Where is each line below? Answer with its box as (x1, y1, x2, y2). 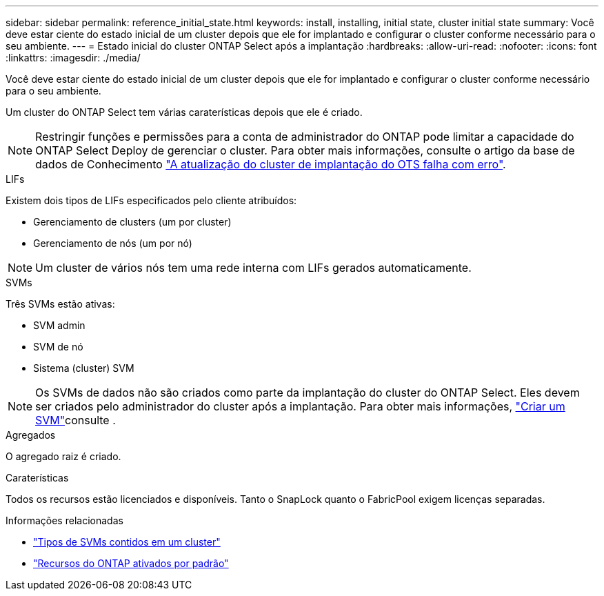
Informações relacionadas (6, 515, 123, 526)
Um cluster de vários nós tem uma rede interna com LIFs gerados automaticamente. (35, 261, 472, 275)
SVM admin (33, 319, 85, 331)
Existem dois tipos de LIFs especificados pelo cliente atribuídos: (6, 195, 297, 206)
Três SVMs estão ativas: (6, 298, 115, 310)
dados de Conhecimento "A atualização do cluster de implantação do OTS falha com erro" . (35, 157, 506, 171)
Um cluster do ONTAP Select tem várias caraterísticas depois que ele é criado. (6, 106, 363, 118)
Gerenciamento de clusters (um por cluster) (33, 216, 232, 228)
